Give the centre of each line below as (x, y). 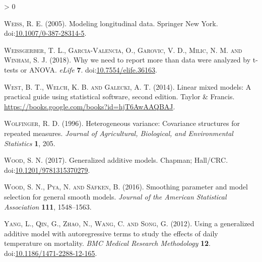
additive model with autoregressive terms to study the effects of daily (111, 233)
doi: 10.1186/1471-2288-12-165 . (51, 253)
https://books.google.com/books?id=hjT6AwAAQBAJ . (90, 106)
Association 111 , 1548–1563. (48, 206)
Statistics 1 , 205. (30, 143)
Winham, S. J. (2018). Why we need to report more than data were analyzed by (127, 60)
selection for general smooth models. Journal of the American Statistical (115, 196)
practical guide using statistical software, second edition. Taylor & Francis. (119, 96)
